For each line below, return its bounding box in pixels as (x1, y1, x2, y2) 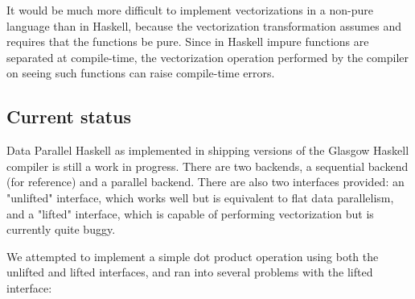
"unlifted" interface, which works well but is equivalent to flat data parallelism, (6, 189, 394, 206)
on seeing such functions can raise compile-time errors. (6, 64, 275, 81)
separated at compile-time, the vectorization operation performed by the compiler (6, 48, 409, 65)
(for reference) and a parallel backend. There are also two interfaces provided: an (6, 173, 405, 190)
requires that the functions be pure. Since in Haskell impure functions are (6, 33, 369, 50)
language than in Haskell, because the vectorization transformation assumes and (6, 17, 401, 34)
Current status (6, 104, 132, 129)
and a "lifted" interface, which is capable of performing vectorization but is (6, 205, 374, 222)
